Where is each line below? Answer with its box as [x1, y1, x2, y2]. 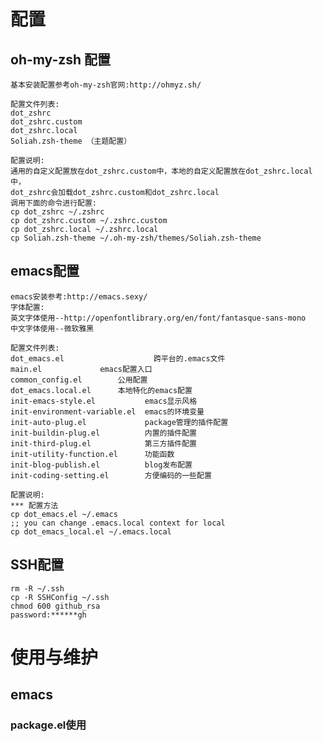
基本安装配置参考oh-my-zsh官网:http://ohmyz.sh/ [10, 80, 202, 90]
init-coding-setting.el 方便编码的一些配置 [10, 470, 212, 480]
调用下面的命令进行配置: [10, 198, 97, 208]
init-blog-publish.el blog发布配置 [10, 460, 193, 470]
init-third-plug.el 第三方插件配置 [10, 438, 197, 449]
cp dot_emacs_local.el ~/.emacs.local [10, 526, 172, 537]
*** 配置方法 [10, 500, 59, 510]
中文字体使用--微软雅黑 [10, 323, 95, 334]
